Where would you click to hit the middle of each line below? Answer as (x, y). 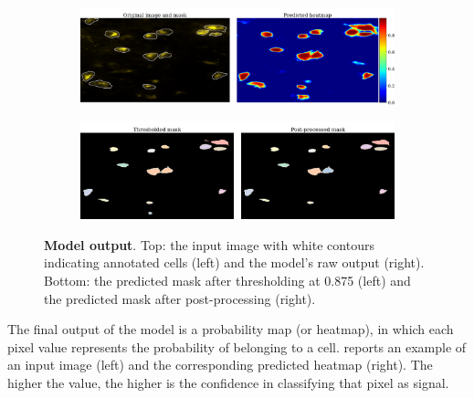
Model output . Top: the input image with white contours (209, 244)
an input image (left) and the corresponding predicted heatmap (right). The (220, 365)
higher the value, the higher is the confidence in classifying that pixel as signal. (228, 382)
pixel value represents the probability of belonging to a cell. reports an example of (237, 346)
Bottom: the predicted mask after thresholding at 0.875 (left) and (227, 281)
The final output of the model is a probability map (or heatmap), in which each (231, 329)
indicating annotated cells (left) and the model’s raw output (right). (234, 262)
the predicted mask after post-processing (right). (180, 298)
